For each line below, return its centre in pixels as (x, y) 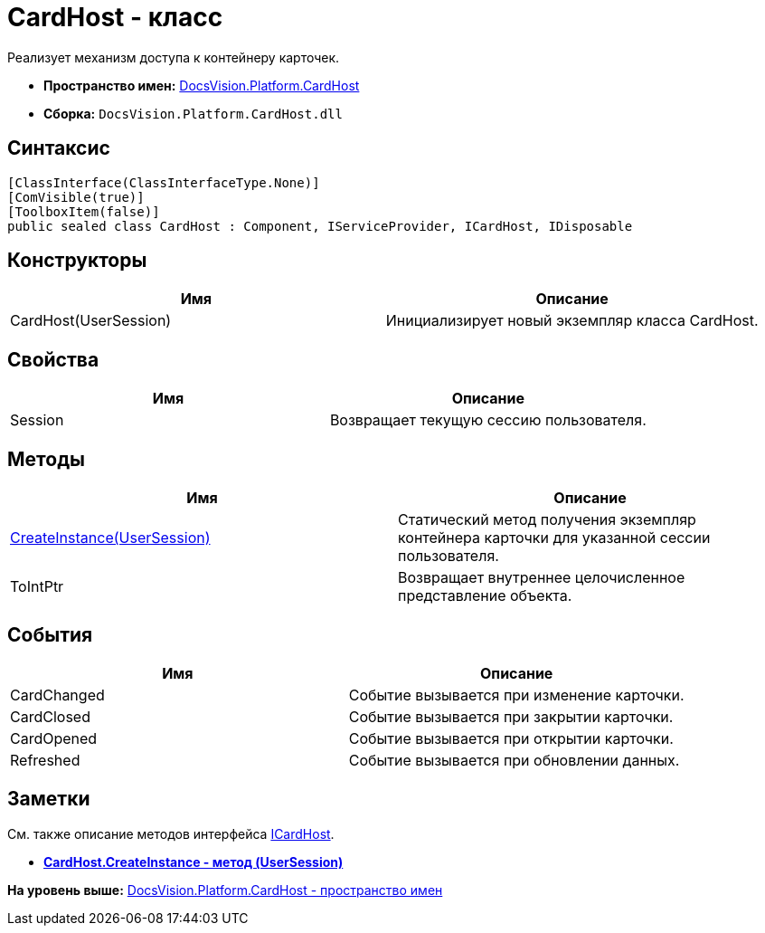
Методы (46, 459)
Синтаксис (59, 148)
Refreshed (45, 760)
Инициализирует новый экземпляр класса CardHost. (572, 321)
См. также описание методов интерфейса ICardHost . (171, 833)
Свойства (53, 359)
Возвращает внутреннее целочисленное (542, 578)
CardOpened (54, 738)
